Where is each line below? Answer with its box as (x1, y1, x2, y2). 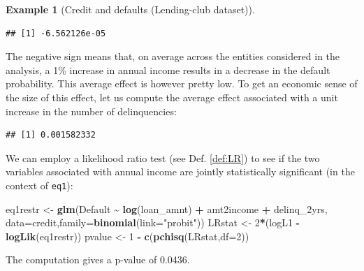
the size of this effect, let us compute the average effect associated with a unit (6, 89, 338, 104)
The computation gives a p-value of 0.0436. (6, 252, 190, 267)
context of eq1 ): (6, 177, 73, 192)
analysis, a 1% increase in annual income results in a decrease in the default (6, 62, 330, 77)
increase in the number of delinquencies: (6, 103, 177, 118)
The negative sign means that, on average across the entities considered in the (6, 49, 340, 64)
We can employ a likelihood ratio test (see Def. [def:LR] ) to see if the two (6, 150, 320, 165)
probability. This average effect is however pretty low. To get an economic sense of (6, 76, 358, 91)
